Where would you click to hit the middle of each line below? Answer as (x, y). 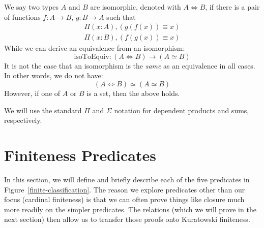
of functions (22, 17)
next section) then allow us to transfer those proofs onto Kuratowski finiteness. (127, 219)
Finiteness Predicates (80, 155)
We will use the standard (43, 110)
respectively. (23, 120)
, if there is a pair (232, 7)
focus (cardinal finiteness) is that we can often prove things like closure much (124, 199)
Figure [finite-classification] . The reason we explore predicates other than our (125, 189)
